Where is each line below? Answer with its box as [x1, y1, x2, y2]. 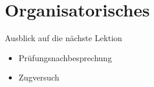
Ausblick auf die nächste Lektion [5, 32, 122, 44]
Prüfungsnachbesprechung [18, 51, 112, 63]
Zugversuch [18, 71, 59, 83]
